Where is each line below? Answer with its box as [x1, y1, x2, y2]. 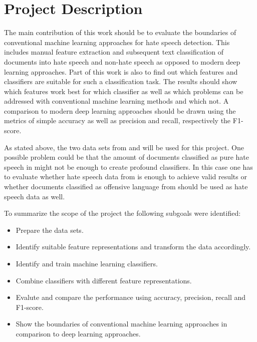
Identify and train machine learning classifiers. [16, 258, 158, 268]
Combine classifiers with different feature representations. [16, 275, 192, 285]
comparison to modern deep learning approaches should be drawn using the [4, 105, 236, 116]
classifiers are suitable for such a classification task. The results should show [4, 76, 237, 87]
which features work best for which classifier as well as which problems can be [4, 86, 243, 96]
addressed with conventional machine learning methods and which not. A [4, 96, 229, 106]
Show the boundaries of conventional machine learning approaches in [16, 318, 227, 329]
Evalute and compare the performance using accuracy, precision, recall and [16, 292, 246, 302]
